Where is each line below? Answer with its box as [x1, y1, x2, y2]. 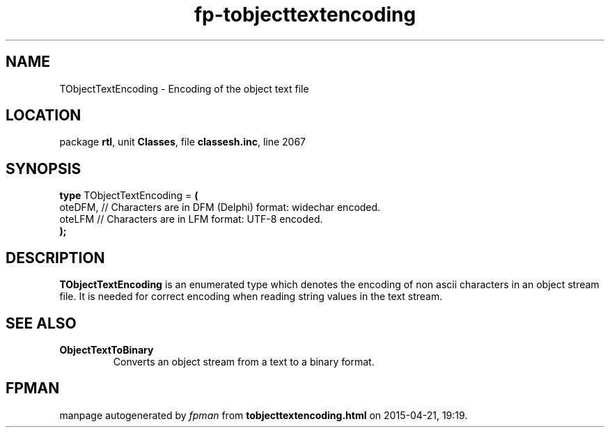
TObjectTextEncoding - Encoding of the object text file [59, 82, 309, 95]
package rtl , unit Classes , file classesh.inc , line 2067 [59, 136, 306, 148]
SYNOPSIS [6, 159, 81, 178]
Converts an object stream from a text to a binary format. [113, 355, 375, 368]
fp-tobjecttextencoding [194, 3, 416, 26]
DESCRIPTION [6, 249, 105, 267]
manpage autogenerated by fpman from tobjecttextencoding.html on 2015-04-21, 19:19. [59, 409, 468, 421]
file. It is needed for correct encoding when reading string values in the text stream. [59, 290, 443, 303]
